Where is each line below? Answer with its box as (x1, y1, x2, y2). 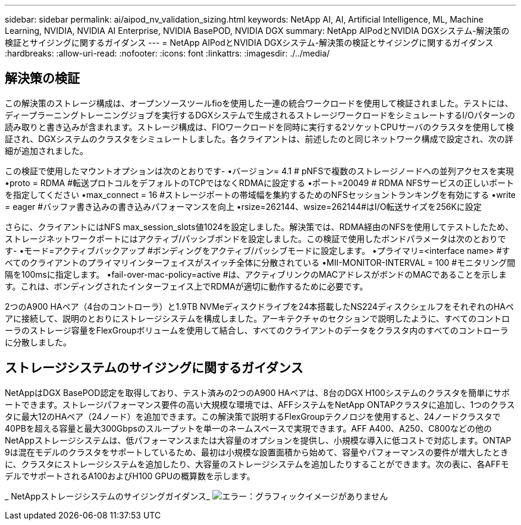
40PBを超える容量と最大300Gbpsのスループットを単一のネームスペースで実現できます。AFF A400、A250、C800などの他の (5, 423, 492, 433)
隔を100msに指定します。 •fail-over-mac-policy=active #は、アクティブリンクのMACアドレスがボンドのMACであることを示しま (5, 269, 507, 279)
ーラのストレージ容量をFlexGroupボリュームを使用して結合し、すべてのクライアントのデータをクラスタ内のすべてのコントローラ (5, 325, 509, 335)
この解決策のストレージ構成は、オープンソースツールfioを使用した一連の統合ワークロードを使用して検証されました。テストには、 (5, 98, 513, 108)
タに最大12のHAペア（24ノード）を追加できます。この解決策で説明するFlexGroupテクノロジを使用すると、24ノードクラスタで (5, 411, 501, 422)
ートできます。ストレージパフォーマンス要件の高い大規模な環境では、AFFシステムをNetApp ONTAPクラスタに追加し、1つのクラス (5, 399, 515, 410)
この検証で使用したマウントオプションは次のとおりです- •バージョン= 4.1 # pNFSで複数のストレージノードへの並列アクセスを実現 (5, 165, 514, 176)
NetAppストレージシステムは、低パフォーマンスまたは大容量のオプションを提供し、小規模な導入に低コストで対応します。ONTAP (5, 435, 511, 445)
